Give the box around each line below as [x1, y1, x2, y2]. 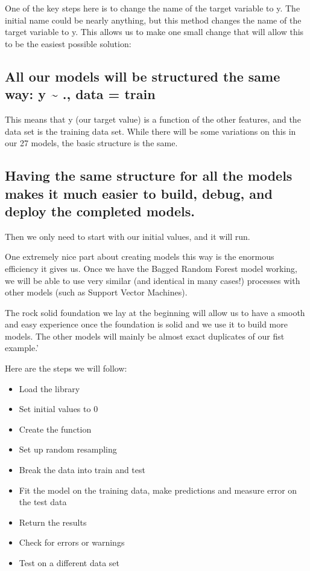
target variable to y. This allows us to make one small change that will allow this [5, 25, 304, 38]
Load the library [19, 382, 80, 395]
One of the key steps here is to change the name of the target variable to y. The [5, 2, 300, 14]
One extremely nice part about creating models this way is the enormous [5, 250, 274, 263]
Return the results [19, 515, 87, 528]
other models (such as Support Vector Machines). [5, 286, 188, 298]
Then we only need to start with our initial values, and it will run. [5, 230, 250, 242]
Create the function [19, 422, 92, 435]
